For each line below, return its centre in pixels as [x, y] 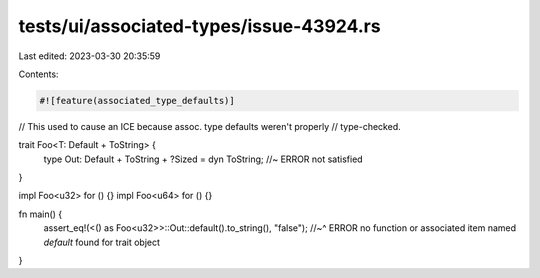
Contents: [38, 74]
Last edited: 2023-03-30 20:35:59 [89, 56]
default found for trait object [101, 242]
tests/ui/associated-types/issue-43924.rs [199, 26]
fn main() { [40, 214]
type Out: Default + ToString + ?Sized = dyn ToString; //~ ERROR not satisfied [203, 159]
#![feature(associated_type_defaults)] [137, 100]
